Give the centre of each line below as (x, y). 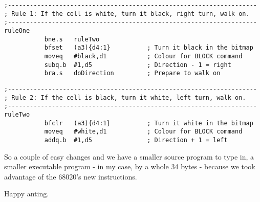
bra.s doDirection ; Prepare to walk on (132, 73)
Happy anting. (27, 194)
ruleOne (17, 30)
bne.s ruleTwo (72, 39)
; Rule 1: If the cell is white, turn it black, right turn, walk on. (127, 14)
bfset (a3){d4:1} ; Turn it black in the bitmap (149, 48)
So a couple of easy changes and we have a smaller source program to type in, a (129, 156)
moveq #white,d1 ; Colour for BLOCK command (143, 132)
